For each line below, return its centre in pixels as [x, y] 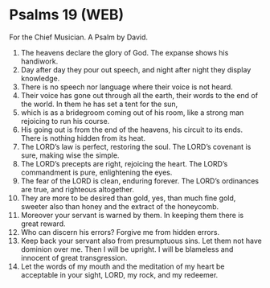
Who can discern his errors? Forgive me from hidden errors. [120, 232]
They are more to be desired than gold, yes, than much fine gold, [128, 198]
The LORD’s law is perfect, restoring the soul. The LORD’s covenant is [136, 146]
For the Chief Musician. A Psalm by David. [78, 37]
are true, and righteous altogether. [78, 189]
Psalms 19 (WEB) [67, 15]
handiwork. [39, 61]
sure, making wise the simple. [70, 155]
